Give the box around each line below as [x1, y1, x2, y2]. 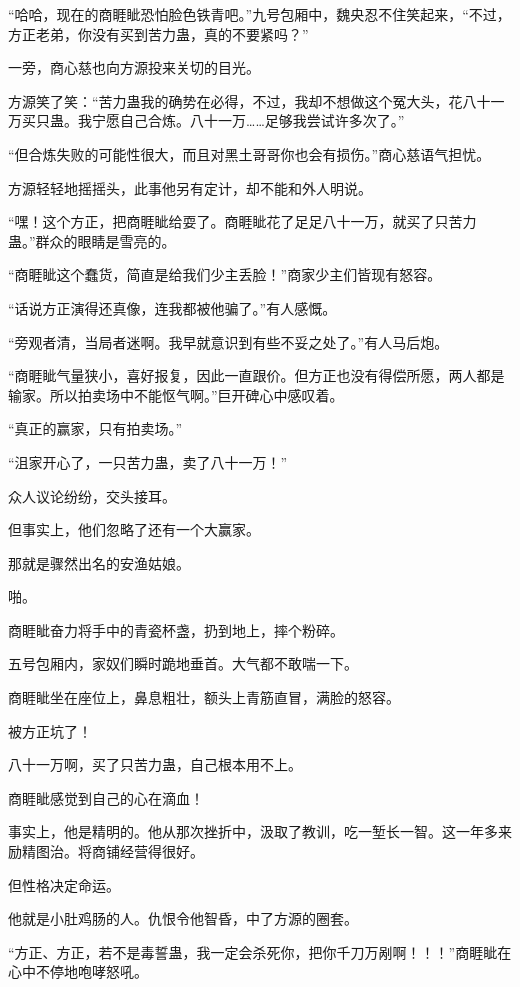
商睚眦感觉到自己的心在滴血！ [8, 787, 204, 808]
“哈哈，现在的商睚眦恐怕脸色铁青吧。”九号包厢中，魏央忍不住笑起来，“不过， [8, 4, 511, 24]
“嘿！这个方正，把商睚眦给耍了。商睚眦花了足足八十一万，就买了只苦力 [8, 211, 477, 232]
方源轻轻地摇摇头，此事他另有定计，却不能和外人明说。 [8, 177, 372, 198]
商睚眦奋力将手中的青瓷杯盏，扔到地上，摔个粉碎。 [8, 619, 344, 640]
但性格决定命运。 [8, 874, 120, 895]
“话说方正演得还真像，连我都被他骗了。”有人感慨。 [8, 297, 337, 318]
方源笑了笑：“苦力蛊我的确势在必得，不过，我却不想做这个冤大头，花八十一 [8, 90, 505, 111]
